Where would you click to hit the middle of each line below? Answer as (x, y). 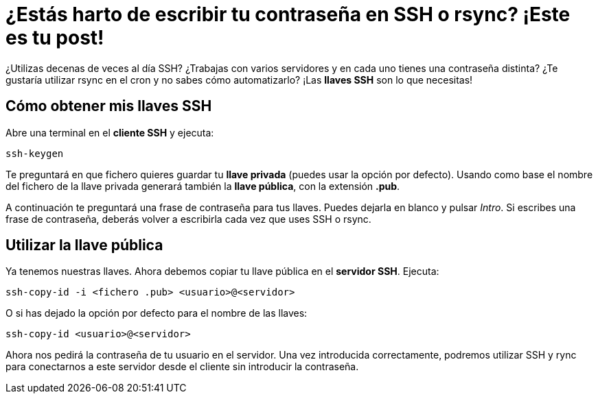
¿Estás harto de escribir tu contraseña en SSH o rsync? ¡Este (288, 14)
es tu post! (55, 38)
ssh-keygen (35, 153)
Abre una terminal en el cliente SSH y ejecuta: (110, 132)
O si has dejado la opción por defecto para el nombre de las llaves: (157, 313)
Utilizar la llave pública (84, 245)
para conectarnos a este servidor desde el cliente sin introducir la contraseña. (182, 367)
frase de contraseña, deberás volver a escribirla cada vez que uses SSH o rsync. (188, 219)
